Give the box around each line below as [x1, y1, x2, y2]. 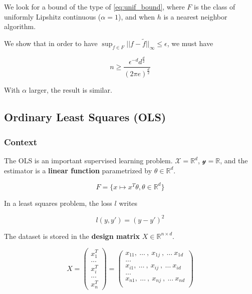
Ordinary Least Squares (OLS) [4, 109, 166, 125]
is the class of [194, 2, 235, 12]
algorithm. [4, 21, 36, 32]
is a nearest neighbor [163, 11, 227, 22]
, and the [220, 155, 248, 166]
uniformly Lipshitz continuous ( [4, 11, 101, 22]
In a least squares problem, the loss [4, 197, 112, 208]
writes [119, 197, 138, 208]
